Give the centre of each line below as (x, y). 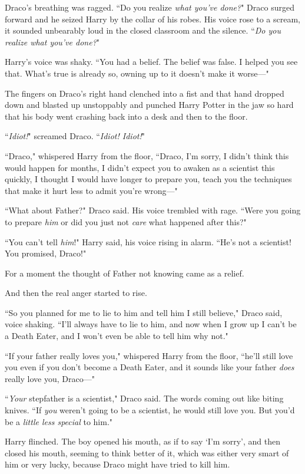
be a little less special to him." (59, 421)
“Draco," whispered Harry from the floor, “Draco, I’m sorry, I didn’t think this (147, 155)
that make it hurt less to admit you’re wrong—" (91, 190)
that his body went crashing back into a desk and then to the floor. (126, 116)
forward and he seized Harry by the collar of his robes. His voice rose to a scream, (152, 19)
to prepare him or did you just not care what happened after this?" (126, 221)
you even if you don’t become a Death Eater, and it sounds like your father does (150, 367)
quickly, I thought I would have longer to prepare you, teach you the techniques (148, 179)
